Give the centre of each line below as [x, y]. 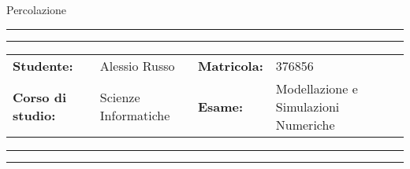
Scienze [120, 97]
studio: [34, 116]
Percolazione [37, 9]
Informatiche [135, 116]
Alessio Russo [137, 65]
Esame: [220, 106]
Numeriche [305, 124]
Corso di [40, 97]
